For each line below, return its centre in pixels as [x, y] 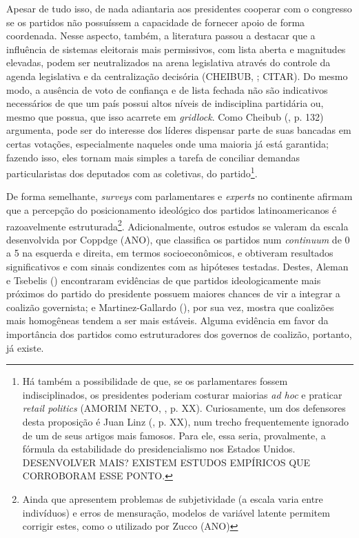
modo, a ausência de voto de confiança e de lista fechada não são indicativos [167, 89]
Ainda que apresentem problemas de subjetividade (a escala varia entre [173, 498]
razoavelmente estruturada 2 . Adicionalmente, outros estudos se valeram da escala [177, 225]
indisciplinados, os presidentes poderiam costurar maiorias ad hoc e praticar [182, 394]
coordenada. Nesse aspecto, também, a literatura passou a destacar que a [161, 36]
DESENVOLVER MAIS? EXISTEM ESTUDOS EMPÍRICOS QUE [166, 462]
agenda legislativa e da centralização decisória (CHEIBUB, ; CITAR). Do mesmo [177, 76]
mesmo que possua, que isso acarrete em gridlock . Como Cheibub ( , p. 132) [165, 116]
